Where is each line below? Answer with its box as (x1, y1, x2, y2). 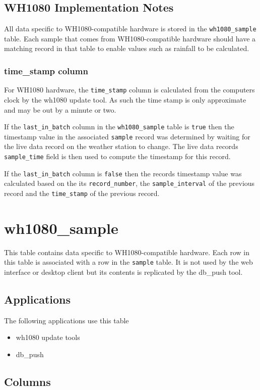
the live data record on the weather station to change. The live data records (4, 141, 238, 152)
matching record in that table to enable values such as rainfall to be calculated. (4, 43, 249, 54)
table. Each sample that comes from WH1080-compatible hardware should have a (4, 33, 256, 43)
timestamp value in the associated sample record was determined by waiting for (4, 131, 250, 141)
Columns (4, 373, 51, 389)
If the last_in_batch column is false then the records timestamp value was (4, 168, 242, 178)
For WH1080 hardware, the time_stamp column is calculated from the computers (4, 84, 255, 95)
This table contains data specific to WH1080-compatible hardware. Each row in (4, 247, 250, 257)
